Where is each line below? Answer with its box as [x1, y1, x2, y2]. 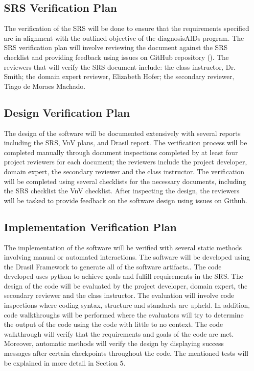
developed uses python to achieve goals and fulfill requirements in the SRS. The [4, 271, 243, 281]
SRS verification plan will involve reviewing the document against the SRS [4, 42, 228, 53]
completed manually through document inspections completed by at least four [4, 147, 238, 157]
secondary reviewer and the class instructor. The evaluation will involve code [4, 290, 234, 300]
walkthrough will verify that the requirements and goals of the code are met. [4, 328, 234, 339]
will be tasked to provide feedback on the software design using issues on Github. [4, 195, 247, 205]
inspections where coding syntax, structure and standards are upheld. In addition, [4, 300, 250, 310]
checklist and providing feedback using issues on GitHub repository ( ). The [4, 52, 229, 62]
